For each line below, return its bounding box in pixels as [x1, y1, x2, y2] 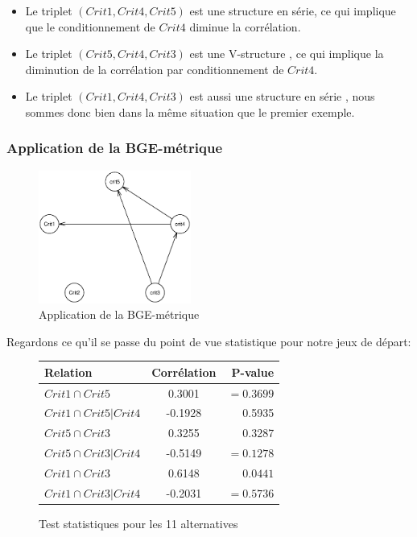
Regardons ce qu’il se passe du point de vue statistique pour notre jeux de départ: [6, 333, 411, 349]
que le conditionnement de [25, 18, 155, 35]
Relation [44, 363, 93, 380]
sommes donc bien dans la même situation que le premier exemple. [25, 103, 355, 120]
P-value [231, 363, 275, 380]
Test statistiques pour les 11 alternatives [39, 514, 238, 531]
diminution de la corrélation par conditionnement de [25, 60, 284, 77]
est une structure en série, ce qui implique [189, 2, 396, 19]
